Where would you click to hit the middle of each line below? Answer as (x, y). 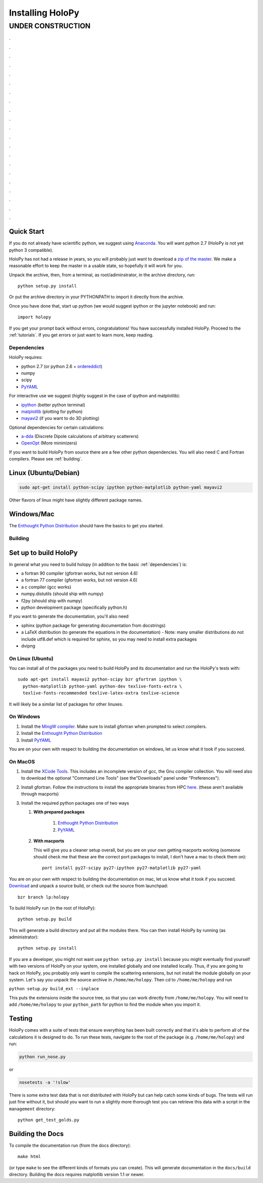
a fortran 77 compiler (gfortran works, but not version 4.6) (79, 580)
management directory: (32, 1109)
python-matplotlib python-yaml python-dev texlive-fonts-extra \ (102, 686)
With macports (49, 841)
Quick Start (27, 232)
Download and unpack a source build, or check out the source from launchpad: (88, 886)
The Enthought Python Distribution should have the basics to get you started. (86, 526)
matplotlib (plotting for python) (52, 411)
